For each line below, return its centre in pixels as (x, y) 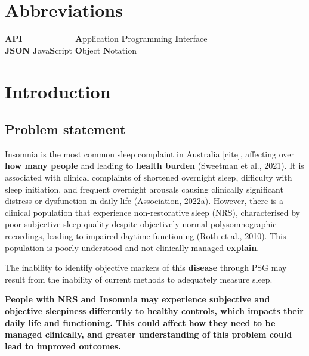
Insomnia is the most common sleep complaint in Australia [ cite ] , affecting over (150, 154)
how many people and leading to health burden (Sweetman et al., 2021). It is (154, 165)
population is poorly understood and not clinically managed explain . (132, 247)
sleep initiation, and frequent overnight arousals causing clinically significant (144, 189)
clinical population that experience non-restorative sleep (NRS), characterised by (152, 212)
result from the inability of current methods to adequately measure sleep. (139, 279)
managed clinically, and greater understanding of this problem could (149, 334)
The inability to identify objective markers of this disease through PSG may (146, 267)
